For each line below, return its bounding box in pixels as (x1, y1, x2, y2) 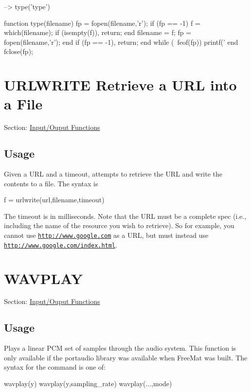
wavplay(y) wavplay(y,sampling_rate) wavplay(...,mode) (4, 378, 172, 389)
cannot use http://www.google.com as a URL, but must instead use (4, 230, 209, 240)
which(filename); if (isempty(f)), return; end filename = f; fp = (4, 27, 192, 37)
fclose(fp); (4, 46, 33, 56)
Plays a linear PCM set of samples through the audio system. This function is (4, 343, 236, 353)
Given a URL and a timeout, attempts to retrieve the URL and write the (4, 169, 223, 179)
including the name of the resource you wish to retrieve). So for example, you (4, 220, 234, 231)
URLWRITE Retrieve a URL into (4, 75, 237, 95)
